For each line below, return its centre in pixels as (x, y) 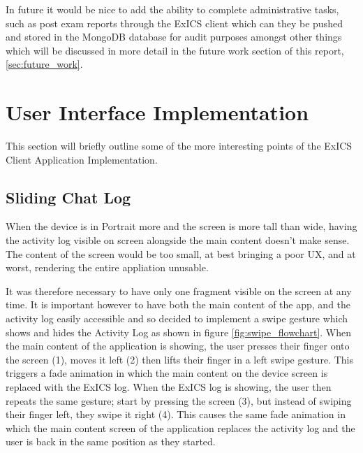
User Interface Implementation (157, 112)
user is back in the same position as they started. (111, 441)
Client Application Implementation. (82, 159)
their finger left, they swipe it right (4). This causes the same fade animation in (176, 414)
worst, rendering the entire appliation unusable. (107, 267)
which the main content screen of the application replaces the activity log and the (180, 427)
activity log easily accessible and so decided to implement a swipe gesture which (177, 318)
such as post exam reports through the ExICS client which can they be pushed (174, 23)
